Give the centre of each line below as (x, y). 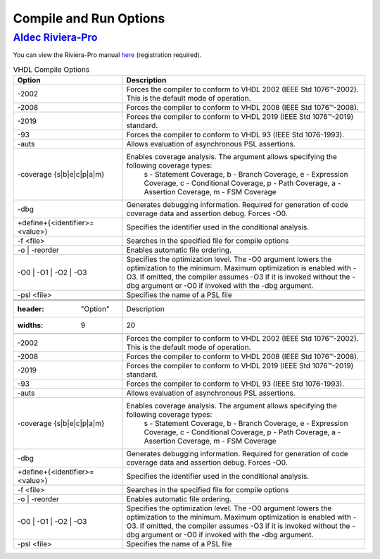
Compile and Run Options (89, 18)
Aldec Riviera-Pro (55, 37)
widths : (30, 325)
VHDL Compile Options (51, 69)
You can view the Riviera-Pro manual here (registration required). (107, 55)
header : (31, 309)
